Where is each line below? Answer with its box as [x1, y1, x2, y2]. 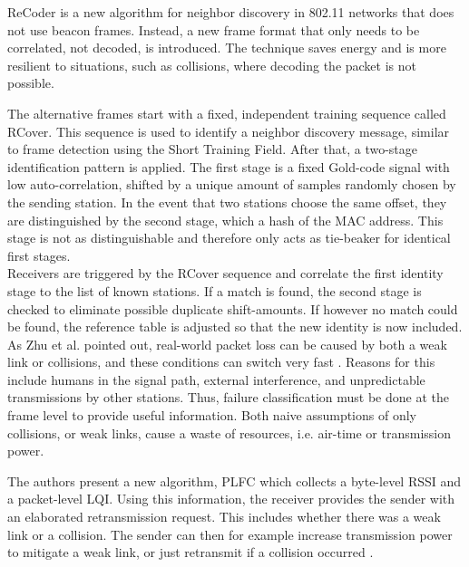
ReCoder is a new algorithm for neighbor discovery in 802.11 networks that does [7, 3, 454, 21]
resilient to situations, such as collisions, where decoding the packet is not [7, 55, 416, 74]
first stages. [7, 245, 71, 264]
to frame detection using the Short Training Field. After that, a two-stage [7, 139, 418, 159]
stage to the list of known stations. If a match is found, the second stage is [7, 281, 422, 300]
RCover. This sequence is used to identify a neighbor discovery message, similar [7, 121, 450, 140]
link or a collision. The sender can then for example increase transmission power [7, 524, 453, 543]
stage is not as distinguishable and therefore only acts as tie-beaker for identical [7, 228, 451, 247]
